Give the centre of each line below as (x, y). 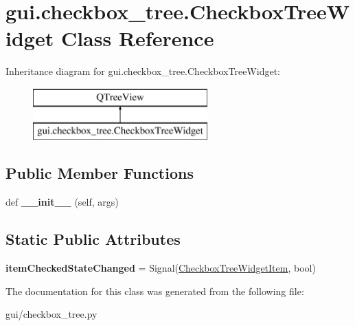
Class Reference (137, 38)
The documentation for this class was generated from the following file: (155, 291)
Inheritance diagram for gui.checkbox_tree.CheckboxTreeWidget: (143, 71)
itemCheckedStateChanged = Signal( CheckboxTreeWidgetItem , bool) (161, 268)
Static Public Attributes (93, 239)
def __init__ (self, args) (62, 202)
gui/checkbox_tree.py (51, 314)
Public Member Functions (100, 173)
